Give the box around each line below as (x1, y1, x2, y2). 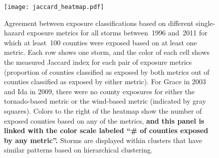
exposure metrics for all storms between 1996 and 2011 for (26, 27, 208, 38)
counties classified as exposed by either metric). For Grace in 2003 (4, 76, 206, 87)
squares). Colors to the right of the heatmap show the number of (4, 106, 202, 116)
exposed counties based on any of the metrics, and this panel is (4, 115, 205, 126)
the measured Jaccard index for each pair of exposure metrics (4, 57, 192, 67)
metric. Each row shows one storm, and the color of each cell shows (4, 47, 210, 57)
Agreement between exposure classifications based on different (4, 17, 194, 28)
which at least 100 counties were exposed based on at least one (4, 37, 197, 47)
